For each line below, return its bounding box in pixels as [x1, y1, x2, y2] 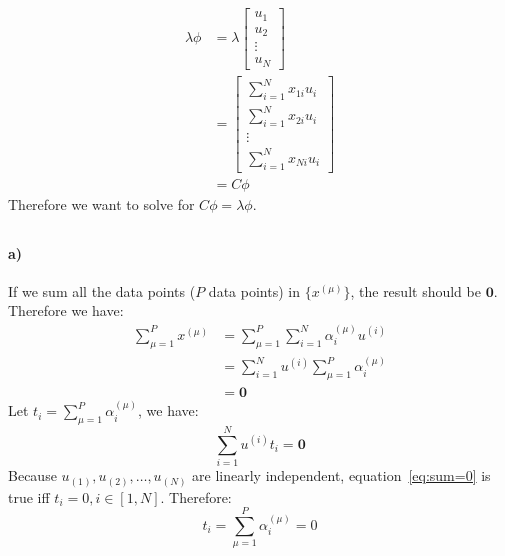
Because [8, 465, 57, 486]
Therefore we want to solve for [8, 193, 195, 214]
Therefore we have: [8, 300, 124, 321]
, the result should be [350, 280, 481, 301]
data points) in [208, 280, 300, 301]
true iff [8, 486, 50, 507]
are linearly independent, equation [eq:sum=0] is [192, 465, 491, 486]
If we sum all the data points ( [8, 280, 196, 301]
